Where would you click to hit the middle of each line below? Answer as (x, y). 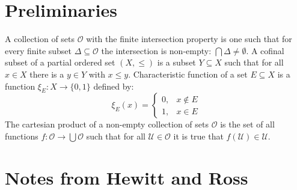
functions (22, 136)
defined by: (114, 86)
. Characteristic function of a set (188, 74)
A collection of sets (40, 39)
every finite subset (38, 50)
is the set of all (247, 124)
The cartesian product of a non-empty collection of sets (107, 124)
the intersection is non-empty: (156, 50)
